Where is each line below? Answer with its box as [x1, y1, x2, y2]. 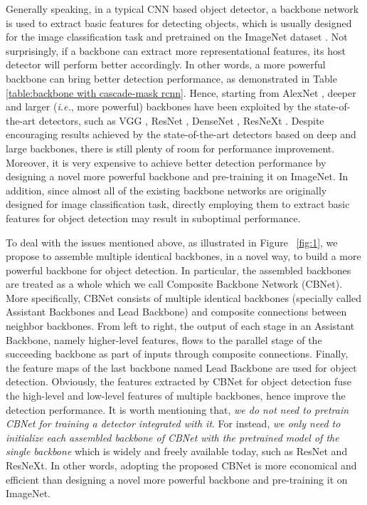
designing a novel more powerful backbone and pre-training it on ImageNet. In [6, 169, 349, 184]
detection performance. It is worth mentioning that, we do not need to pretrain [6, 402, 349, 417]
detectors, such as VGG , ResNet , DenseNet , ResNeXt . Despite [38, 113, 324, 127]
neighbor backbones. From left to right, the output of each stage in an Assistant [6, 318, 355, 333]
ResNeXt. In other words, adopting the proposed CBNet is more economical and [6, 458, 357, 472]
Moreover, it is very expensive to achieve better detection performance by [6, 155, 326, 170]
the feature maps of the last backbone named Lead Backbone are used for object [6, 360, 357, 375]
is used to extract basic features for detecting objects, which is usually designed [6, 15, 352, 30]
